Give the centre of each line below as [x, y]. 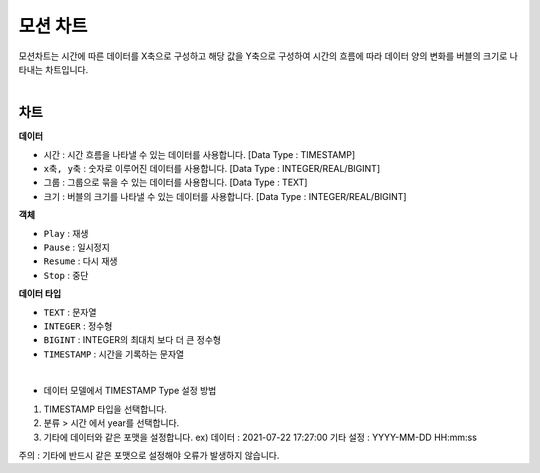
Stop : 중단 [66, 275]
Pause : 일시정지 [76, 247]
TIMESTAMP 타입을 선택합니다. [105, 409]
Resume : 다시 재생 [80, 261]
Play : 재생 [66, 233]
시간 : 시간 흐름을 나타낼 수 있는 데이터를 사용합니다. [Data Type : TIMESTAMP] [199, 154]
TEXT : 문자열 [70, 312]
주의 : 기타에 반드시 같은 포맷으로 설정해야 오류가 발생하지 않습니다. [149, 456]
